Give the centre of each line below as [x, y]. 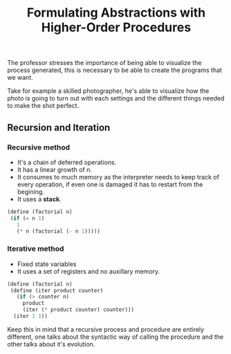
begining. [31, 191]
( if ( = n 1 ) [27, 218]
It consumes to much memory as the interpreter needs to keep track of [118, 177]
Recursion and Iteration [59, 127]
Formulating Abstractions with [116, 13]
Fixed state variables [47, 264]
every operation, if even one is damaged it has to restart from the [110, 184]
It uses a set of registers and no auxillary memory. [89, 271]
